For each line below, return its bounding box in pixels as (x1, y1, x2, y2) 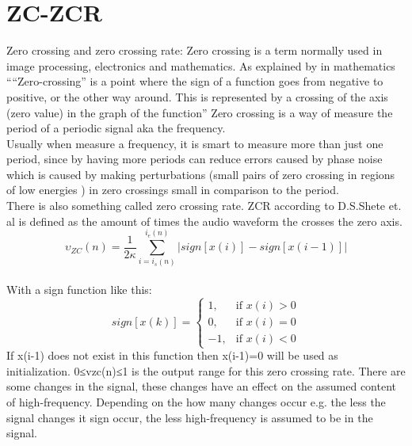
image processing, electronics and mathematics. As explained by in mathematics (6, 57, 395, 74)
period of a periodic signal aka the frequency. (6, 120, 226, 136)
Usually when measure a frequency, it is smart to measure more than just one (6, 135, 383, 151)
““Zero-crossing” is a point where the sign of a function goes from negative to (6, 73, 383, 90)
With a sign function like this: (6, 281, 152, 298)
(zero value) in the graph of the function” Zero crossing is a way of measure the (6, 104, 393, 120)
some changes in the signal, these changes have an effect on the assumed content (6, 378, 396, 395)
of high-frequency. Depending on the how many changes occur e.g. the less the (6, 394, 386, 410)
